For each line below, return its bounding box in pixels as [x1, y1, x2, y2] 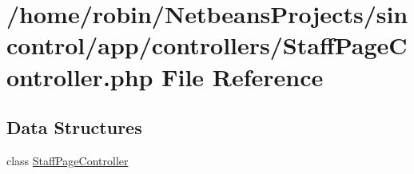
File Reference [161, 60, 324, 93]
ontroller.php [6, 60, 153, 93]
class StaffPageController [6, 152, 129, 168]
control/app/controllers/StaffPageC [6, 29, 408, 61]
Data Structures [6, 115, 142, 140]
